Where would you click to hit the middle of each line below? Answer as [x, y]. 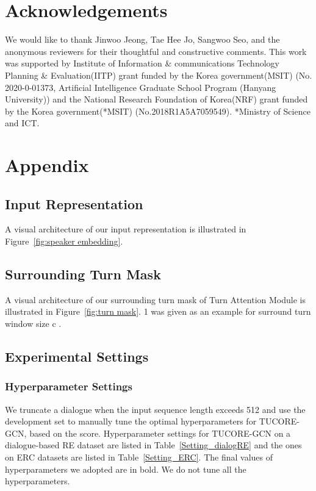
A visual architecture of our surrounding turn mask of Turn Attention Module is [155, 299]
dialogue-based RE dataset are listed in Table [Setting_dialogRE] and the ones [153, 445]
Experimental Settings [77, 357]
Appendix [47, 165]
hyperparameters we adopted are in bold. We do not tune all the [126, 469]
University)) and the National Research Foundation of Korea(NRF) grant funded [156, 99]
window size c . [33, 324]
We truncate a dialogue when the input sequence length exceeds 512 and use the [155, 409]
